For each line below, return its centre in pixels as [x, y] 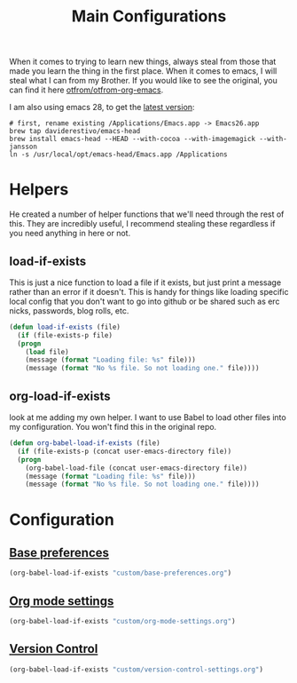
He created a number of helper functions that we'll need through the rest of [147, 214]
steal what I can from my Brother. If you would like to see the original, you [143, 81]
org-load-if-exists [60, 396]
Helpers [39, 190]
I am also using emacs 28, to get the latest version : [102, 107]
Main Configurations [149, 16]
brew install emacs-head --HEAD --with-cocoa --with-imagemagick [132, 139]
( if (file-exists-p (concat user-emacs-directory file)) [125, 451]
